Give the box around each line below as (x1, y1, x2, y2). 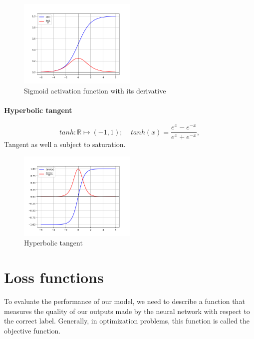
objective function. (4, 325, 61, 335)
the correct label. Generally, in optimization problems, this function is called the (4, 315, 250, 326)
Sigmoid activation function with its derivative (24, 85, 166, 95)
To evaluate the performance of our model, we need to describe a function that (4, 296, 245, 306)
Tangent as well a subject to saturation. (4, 139, 126, 149)
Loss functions (4, 267, 104, 287)
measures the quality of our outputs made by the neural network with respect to (4, 305, 250, 316)
